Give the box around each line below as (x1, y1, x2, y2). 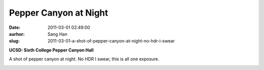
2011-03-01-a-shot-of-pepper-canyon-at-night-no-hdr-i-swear (47, 38, 175, 44)
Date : (9, 24, 21, 30)
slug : (9, 38, 20, 44)
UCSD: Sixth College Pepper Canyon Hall (9, 47, 94, 53)
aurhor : (9, 31, 25, 37)
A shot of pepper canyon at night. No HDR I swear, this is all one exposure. (9, 56, 159, 62)
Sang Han (47, 31, 68, 37)
